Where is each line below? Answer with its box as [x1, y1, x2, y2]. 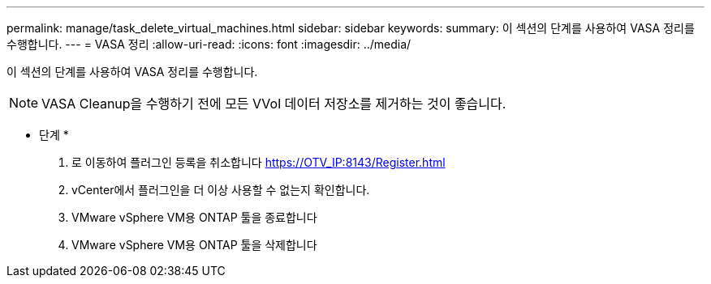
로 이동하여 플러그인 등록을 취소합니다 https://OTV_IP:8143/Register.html [71, 155, 446, 169]
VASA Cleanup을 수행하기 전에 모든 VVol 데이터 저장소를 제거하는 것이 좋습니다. [41, 95, 506, 112]
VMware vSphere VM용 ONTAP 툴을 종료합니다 [71, 210, 317, 224]
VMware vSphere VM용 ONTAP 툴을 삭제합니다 [71, 238, 317, 252]
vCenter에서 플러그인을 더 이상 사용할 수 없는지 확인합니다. [71, 183, 370, 197]
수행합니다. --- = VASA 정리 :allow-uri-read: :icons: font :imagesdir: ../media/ [6, 37, 412, 51]
